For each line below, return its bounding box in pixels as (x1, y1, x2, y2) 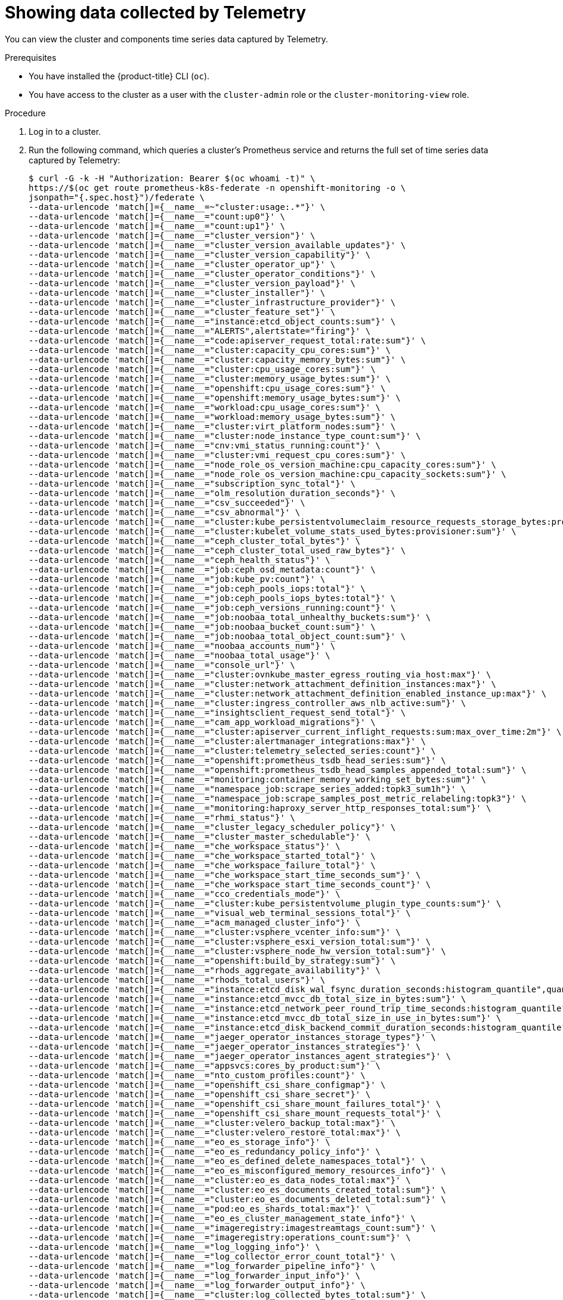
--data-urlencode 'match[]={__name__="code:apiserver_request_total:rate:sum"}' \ (29, 335, 426, 345)
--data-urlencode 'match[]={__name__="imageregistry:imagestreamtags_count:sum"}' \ (29, 1222, 436, 1233)
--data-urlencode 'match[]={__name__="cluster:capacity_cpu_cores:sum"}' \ (29, 345, 391, 355)
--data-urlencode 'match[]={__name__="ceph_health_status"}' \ (29, 555, 330, 565)
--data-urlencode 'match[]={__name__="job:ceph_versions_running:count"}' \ (29, 602, 396, 612)
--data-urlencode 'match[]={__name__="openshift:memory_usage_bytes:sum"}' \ (29, 392, 401, 403)
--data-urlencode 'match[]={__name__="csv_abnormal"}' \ (29, 507, 301, 517)
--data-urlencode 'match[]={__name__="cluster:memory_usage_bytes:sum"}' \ (29, 373, 391, 383)
